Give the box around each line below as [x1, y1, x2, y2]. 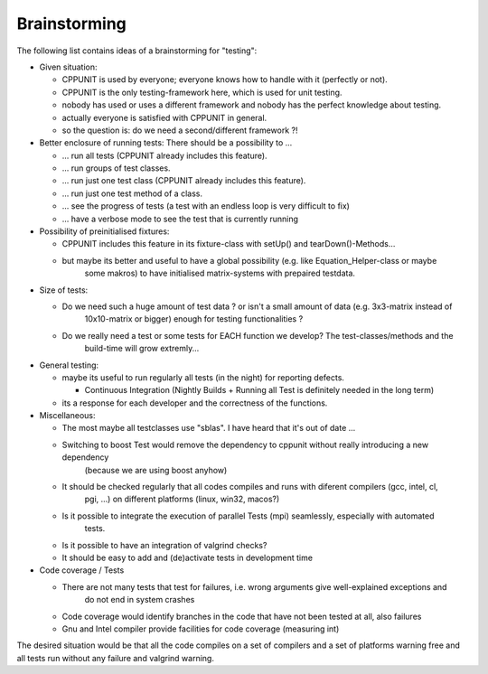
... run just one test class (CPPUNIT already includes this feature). [61, 175, 306, 186]
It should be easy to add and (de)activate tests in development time [61, 552, 314, 563]
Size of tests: [39, 285, 89, 295]
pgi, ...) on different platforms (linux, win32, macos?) [84, 493, 280, 505]
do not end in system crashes [84, 594, 195, 605]
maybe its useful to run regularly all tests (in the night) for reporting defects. [61, 371, 345, 383]
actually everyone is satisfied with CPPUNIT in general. [61, 112, 267, 123]
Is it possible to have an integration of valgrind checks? [61, 539, 267, 550]
